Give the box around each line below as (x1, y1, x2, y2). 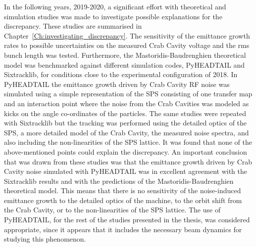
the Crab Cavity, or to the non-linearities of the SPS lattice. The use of (4, 205, 221, 215)
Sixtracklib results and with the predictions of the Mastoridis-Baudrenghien (4, 175, 234, 186)
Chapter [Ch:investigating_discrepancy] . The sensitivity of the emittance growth (4, 30, 250, 41)
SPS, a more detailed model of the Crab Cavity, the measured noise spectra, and (4, 127, 249, 137)
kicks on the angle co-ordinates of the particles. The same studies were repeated (4, 108, 246, 118)
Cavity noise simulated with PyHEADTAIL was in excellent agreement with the (4, 166, 248, 176)
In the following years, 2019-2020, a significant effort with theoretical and (4, 1, 226, 11)
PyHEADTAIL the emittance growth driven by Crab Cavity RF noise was (4, 79, 230, 89)
